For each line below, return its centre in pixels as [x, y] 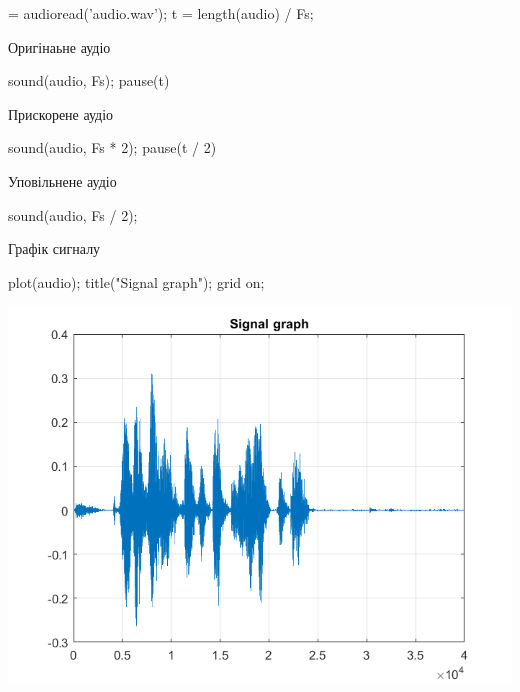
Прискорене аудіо [61, 113]
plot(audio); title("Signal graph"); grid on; [136, 281]
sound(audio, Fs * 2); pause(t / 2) [112, 147]
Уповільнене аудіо [62, 180]
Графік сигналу [54, 248]
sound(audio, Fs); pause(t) [89, 80]
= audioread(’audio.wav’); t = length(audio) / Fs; [161, 13]
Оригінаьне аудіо [59, 46]
